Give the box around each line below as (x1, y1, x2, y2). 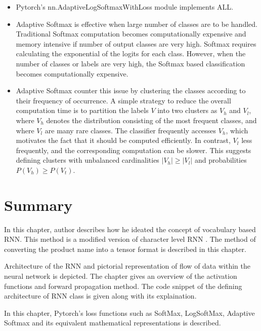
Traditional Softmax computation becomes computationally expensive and (16, 28, 246, 39)
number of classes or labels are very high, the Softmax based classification (16, 58, 245, 68)
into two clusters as (157, 105, 217, 116)
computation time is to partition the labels (16, 105, 149, 116)
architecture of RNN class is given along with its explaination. (4, 290, 197, 301)
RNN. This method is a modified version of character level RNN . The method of (4, 234, 256, 244)
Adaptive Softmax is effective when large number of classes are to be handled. (16, 18, 257, 29)
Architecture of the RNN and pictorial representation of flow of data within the (4, 261, 250, 271)
